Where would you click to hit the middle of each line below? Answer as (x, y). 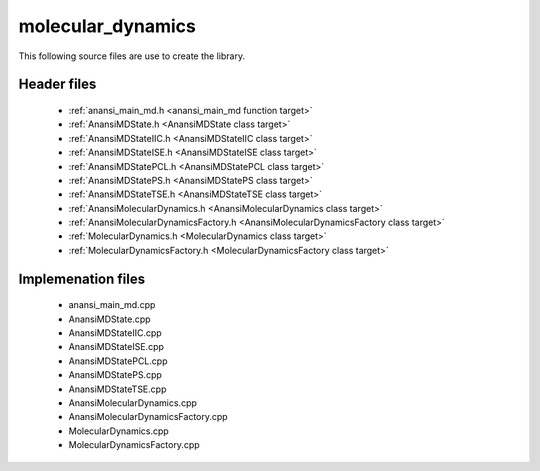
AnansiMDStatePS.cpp (115, 375)
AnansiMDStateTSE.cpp (117, 389)
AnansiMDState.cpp (109, 319)
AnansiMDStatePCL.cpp (118, 361)
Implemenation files (81, 278)
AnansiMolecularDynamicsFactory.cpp (148, 417)
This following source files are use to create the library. (131, 56)
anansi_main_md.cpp (112, 305)
